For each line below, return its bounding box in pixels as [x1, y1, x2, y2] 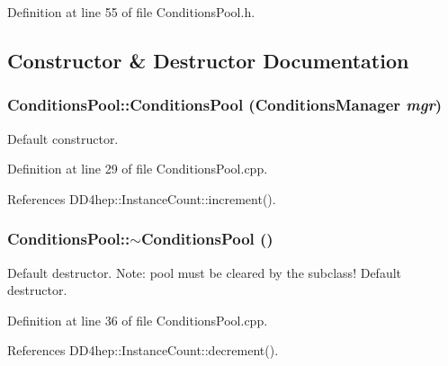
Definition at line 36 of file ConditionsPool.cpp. [7, 310, 268, 329]
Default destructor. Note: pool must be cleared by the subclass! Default [7, 263, 402, 281]
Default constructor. [7, 129, 119, 147]
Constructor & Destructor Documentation [7, 46, 409, 74]
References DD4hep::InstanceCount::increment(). [7, 189, 276, 208]
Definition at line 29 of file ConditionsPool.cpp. [7, 159, 268, 178]
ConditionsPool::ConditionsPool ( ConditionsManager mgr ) [7, 94, 442, 116]
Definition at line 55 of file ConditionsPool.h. [7, 3, 255, 21]
